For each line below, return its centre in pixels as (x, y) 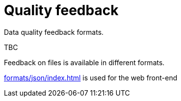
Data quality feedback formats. (54, 32)
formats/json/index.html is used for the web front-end (91, 77)
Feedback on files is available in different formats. (84, 62)
